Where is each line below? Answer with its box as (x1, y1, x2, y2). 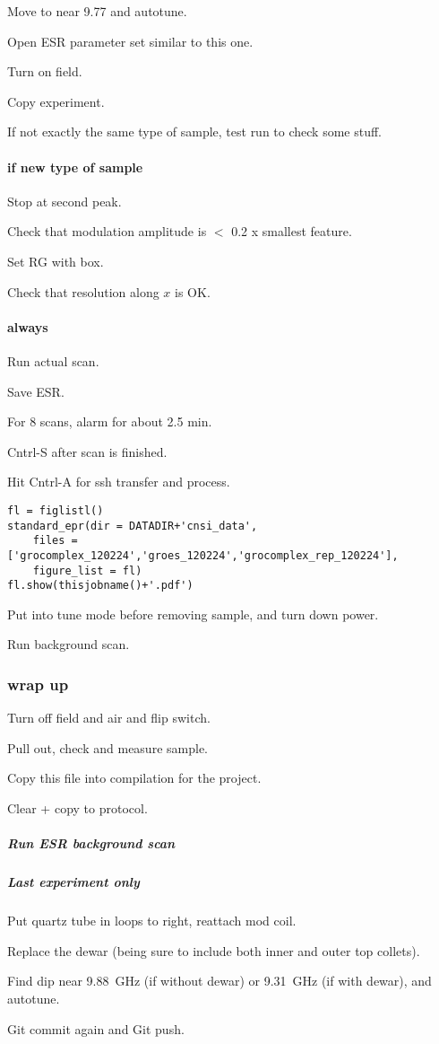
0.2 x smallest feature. (231, 222, 352, 241)
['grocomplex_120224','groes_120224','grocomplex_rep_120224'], (7, 548, 399, 562)
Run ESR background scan (7, 834, 176, 853)
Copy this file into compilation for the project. (7, 768, 262, 787)
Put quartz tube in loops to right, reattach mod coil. (7, 911, 297, 930)
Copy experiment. (7, 92, 105, 110)
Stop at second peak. (7, 191, 122, 210)
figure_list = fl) (32, 564, 142, 577)
